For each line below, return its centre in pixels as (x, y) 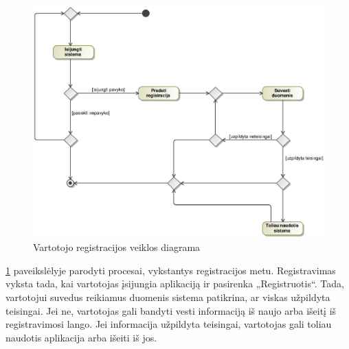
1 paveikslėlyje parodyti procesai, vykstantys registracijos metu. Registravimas (171, 270)
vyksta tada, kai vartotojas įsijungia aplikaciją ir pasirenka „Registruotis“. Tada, (175, 284)
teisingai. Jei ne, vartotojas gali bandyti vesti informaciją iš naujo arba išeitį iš (171, 310)
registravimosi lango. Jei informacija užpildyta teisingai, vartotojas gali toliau (169, 324)
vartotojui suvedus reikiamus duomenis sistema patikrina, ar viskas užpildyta (168, 297)
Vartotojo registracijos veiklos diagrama (117, 247)
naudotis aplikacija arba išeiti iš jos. (81, 337)
